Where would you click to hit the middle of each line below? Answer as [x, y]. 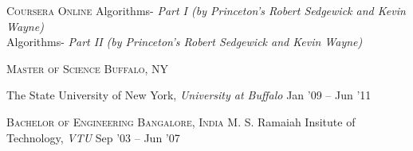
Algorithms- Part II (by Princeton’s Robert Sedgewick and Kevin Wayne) [185, 42]
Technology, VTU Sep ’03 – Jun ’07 [93, 137]
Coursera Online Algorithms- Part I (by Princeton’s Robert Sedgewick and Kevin [206, 10]
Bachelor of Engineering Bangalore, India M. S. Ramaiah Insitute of [181, 121]
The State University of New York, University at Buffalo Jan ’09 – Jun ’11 [189, 95]
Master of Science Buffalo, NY [88, 68]
